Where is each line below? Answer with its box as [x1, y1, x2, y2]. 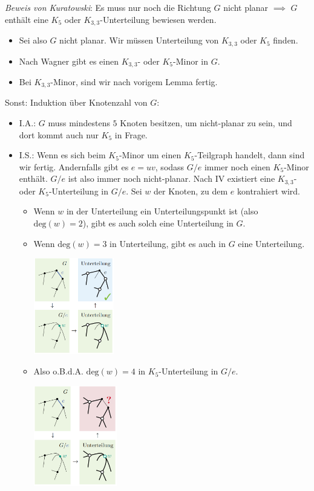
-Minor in [173, 54, 209, 67]
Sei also [19, 34, 47, 47]
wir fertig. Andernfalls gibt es [19, 160, 129, 173]
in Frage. [114, 128, 148, 141]
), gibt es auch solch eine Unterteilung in [82, 217, 234, 229]
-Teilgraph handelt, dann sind [194, 149, 305, 161]
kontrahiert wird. [237, 184, 300, 197]
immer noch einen [204, 160, 270, 173]
